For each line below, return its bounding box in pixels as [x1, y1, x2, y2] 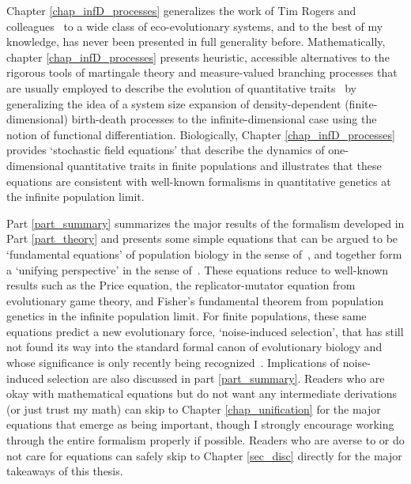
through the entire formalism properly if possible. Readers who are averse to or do [6, 432, 405, 448]
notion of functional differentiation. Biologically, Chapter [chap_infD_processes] [6, 126, 395, 142]
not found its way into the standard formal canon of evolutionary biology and [6, 338, 383, 355]
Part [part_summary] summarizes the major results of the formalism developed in [6, 214, 405, 231]
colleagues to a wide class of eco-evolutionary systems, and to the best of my [6, 17, 383, 34]
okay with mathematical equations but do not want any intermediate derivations [6, 385, 398, 402]
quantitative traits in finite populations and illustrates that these [67, 157, 382, 173]
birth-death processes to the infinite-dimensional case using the [71, 111, 377, 127]
